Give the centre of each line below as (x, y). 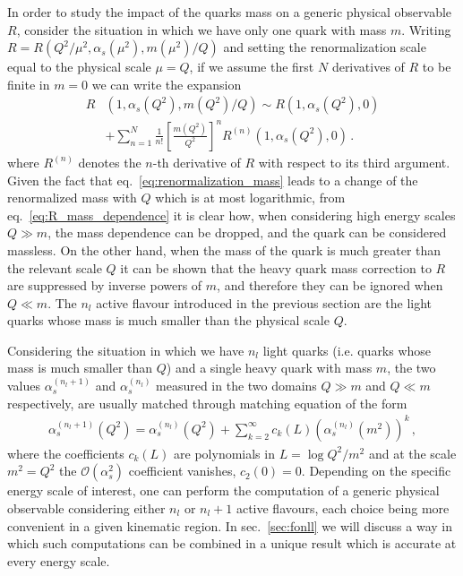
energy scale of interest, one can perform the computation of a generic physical (223, 490)
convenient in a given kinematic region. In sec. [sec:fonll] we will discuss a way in (230, 525)
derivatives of (368, 67)
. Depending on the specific (376, 471)
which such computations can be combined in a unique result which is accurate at (232, 543)
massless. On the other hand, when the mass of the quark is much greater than (224, 249)
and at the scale (412, 453)
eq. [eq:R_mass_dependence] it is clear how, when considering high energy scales (231, 215)
